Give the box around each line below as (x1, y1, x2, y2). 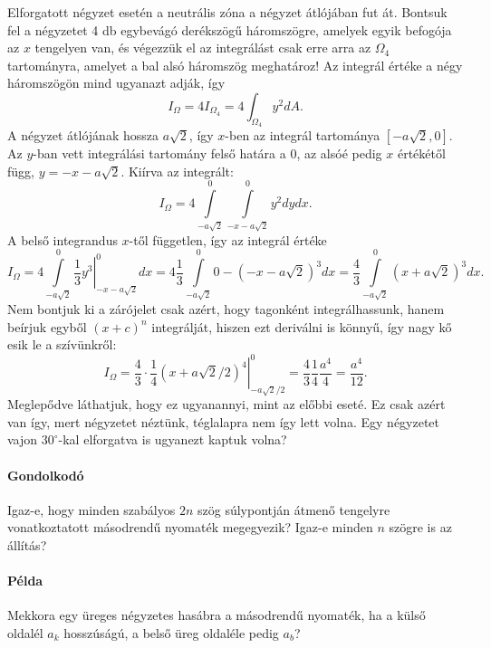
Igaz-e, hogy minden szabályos (7, 500, 176, 519)
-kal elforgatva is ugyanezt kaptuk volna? (58, 430, 287, 449)
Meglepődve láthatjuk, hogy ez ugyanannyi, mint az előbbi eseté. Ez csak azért (7, 395, 446, 414)
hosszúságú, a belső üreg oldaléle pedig (63, 623, 279, 642)
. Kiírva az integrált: (120, 161, 234, 180)
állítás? (7, 535, 47, 554)
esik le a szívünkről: (7, 335, 117, 354)
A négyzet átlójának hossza (7, 126, 159, 145)
